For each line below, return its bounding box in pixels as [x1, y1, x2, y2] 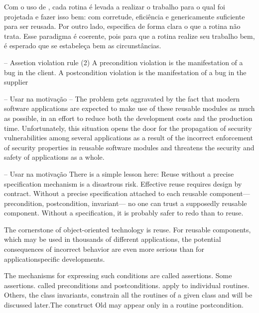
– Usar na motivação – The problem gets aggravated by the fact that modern [4, 93, 240, 104]
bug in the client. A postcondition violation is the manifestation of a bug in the [4, 67, 247, 77]
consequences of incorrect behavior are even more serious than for [4, 244, 204, 254]
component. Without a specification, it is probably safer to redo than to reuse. [4, 208, 244, 218]
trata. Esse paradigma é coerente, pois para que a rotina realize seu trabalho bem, [4, 30, 255, 41]
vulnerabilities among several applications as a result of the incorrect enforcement [4, 132, 253, 143]
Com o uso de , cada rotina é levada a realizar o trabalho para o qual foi [4, 1, 225, 11]
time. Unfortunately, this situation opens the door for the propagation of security [4, 122, 252, 133]
